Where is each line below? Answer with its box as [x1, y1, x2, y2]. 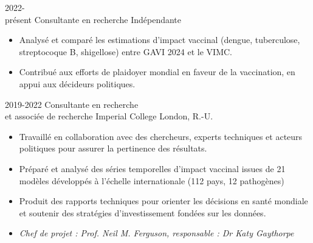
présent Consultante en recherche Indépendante [5, 13, 182, 25]
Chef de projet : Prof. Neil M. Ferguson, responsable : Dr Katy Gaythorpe [19, 227, 294, 239]
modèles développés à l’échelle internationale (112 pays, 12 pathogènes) [19, 174, 284, 187]
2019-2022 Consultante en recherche [5, 98, 139, 110]
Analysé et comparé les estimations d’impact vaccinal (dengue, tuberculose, [19, 33, 300, 46]
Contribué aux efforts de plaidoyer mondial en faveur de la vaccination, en [19, 65, 295, 78]
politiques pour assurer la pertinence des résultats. [19, 142, 207, 155]
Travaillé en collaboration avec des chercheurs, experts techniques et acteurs [19, 130, 303, 142]
